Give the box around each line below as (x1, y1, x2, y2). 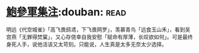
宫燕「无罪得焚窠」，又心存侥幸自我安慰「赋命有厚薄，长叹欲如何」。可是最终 (6, 33, 193, 40)
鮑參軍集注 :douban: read (6, 5, 126, 19)
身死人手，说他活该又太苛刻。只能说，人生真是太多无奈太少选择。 (6, 41, 167, 48)
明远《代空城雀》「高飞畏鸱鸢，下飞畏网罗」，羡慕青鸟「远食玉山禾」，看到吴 (6, 26, 191, 33)
